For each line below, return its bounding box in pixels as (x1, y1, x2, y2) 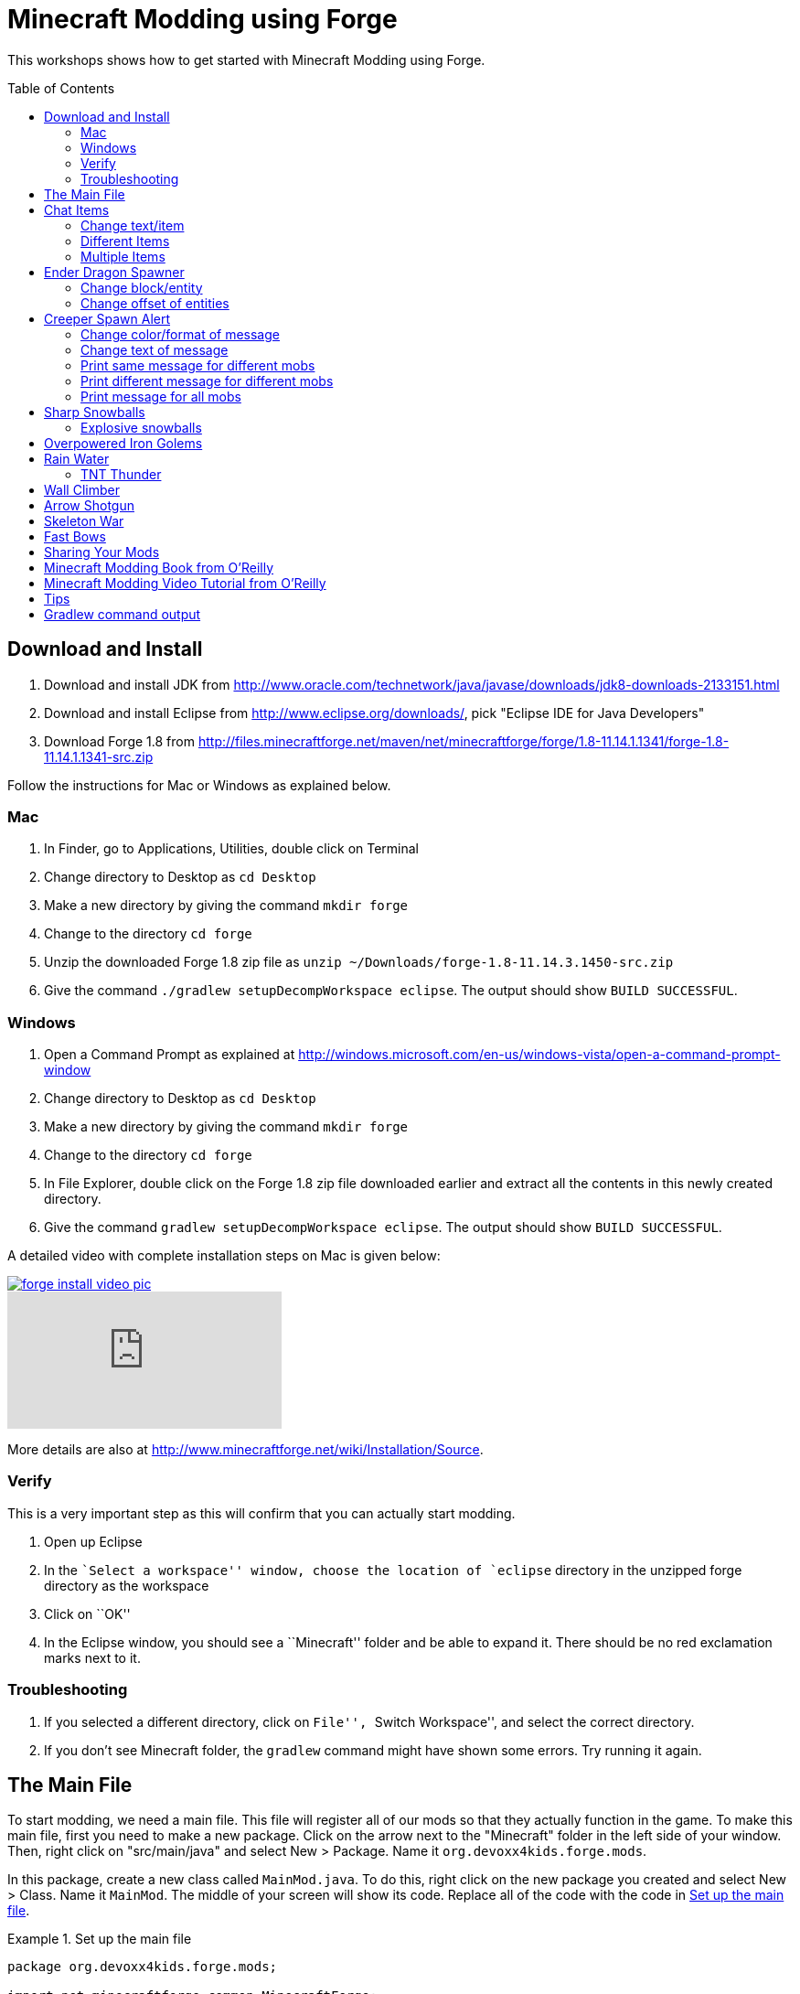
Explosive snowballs (80, 419, 202, 435)
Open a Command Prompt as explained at (44, 1046, 295, 1063)
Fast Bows (44, 528, 106, 544)
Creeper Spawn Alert (44, 310, 171, 327)
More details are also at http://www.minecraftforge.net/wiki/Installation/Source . (7, 1442, 484, 1458)
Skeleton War (44, 512, 124, 529)
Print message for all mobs (80, 388, 241, 404)
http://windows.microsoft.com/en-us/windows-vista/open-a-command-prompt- (298, 1046, 781, 1063)
